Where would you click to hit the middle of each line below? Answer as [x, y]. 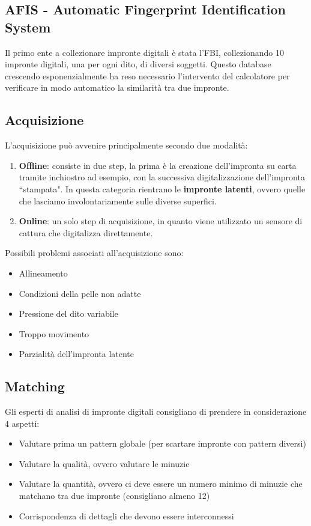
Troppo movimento [54, 333]
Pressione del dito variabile [68, 313]
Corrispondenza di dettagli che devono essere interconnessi [126, 515]
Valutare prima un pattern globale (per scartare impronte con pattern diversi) [162, 443]
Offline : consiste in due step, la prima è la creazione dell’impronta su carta [158, 165]
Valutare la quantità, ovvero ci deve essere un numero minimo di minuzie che [161, 484]
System [28, 27]
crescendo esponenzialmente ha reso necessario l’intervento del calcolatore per [147, 75]
